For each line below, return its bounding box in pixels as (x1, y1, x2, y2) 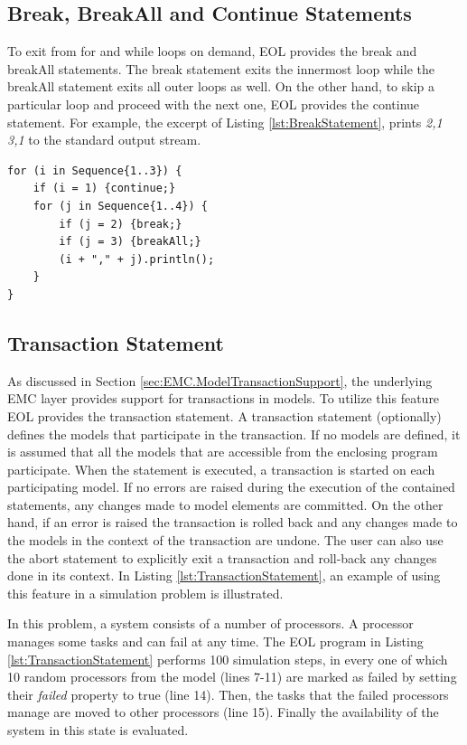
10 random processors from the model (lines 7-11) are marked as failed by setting (7, 667, 457, 686)
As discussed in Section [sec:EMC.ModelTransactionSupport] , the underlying (7, 371, 433, 390)
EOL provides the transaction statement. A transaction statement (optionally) (7, 406, 442, 425)
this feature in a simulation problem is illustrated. (7, 583, 284, 602)
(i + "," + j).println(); (59, 252, 215, 266)
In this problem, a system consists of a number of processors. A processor (7, 614, 414, 633)
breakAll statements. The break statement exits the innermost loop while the (7, 59, 434, 78)
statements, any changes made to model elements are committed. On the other (7, 495, 444, 514)
